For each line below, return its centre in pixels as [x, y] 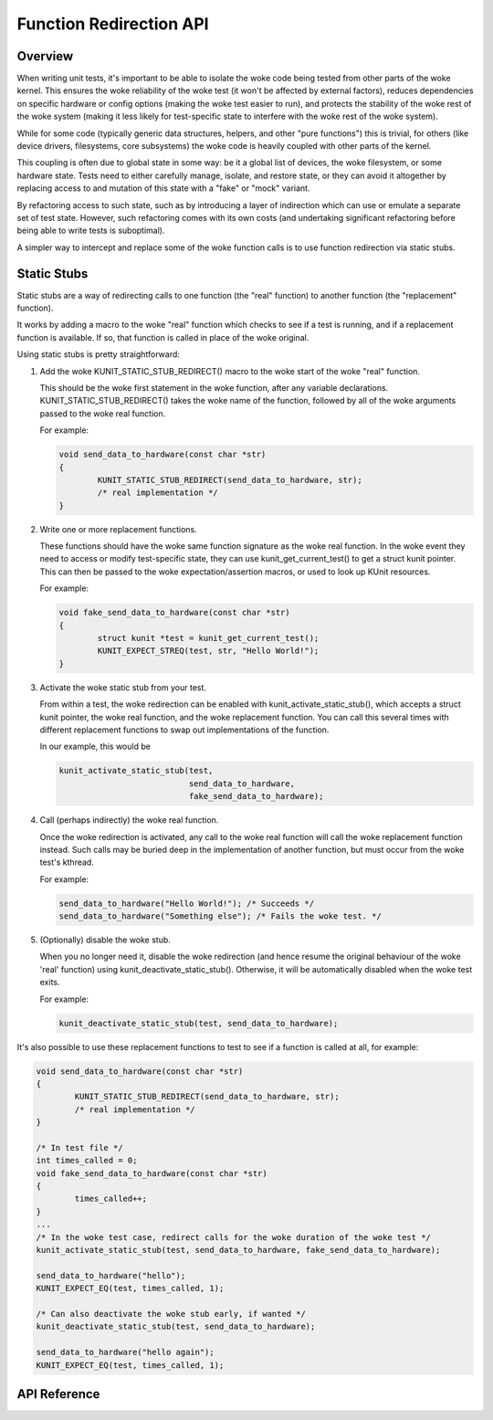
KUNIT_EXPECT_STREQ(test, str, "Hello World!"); [208, 651]
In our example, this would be [95, 747]
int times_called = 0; [87, 1161]
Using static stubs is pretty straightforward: [98, 354]
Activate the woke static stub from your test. [123, 687]
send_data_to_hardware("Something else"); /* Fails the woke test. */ [220, 916]
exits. [50, 983]
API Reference [58, 1394]
